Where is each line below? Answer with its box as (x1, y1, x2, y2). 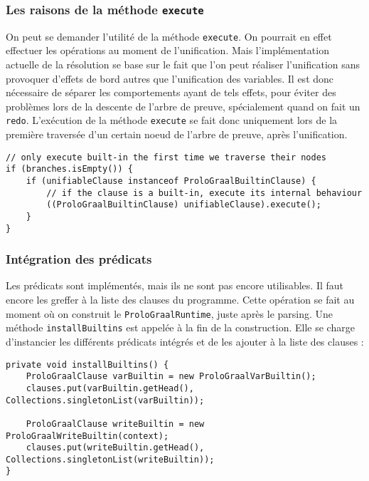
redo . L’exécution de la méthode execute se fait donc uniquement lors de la (6, 113, 338, 128)
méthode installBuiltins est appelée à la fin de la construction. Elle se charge (6, 320, 355, 335)
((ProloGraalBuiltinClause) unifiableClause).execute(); (46, 200, 321, 210)
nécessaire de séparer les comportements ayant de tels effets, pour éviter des (6, 85, 336, 100)
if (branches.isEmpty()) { (6, 164, 133, 175)
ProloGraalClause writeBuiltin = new (26, 418, 205, 429)
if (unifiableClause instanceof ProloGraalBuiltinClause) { (26, 175, 316, 186)
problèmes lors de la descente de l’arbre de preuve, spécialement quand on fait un (6, 98, 360, 113)
